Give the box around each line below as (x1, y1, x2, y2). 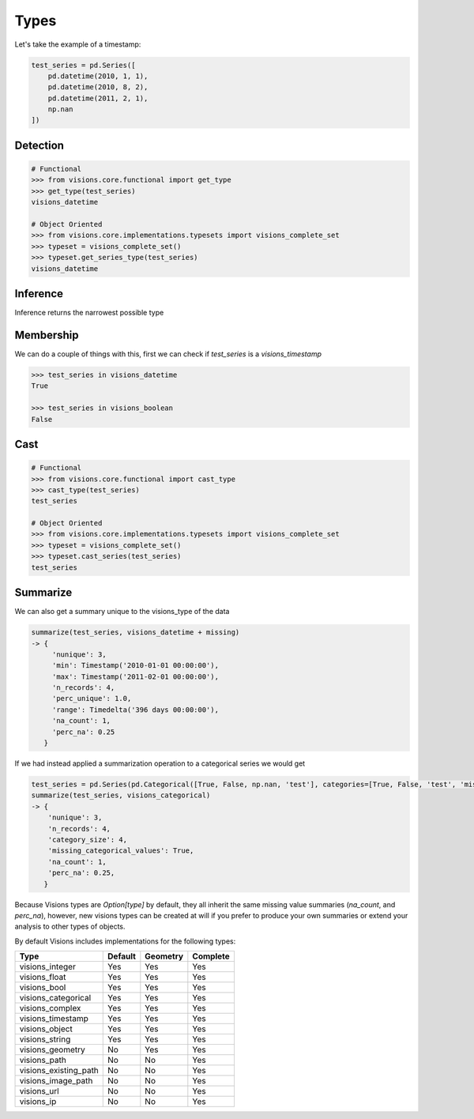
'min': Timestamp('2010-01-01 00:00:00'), (51, 661, 219, 670)
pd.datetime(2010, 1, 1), (47, 71, 149, 81)
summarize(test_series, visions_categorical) (31, 791, 211, 800)
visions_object (19, 1023, 73, 1034)
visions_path (19, 1055, 66, 1066)
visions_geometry (19, 1044, 86, 1055)
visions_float (19, 972, 66, 983)
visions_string (19, 1034, 71, 1045)
